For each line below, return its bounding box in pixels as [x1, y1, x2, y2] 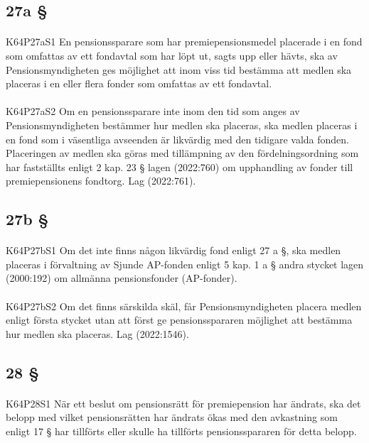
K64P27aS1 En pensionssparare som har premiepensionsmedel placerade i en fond [6, 34, 363, 49]
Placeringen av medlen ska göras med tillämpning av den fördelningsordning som [6, 146, 359, 160]
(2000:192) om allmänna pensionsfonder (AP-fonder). [6, 270, 237, 285]
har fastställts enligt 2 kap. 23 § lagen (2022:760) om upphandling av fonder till [6, 159, 353, 174]
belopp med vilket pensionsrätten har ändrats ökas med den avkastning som [6, 410, 338, 425]
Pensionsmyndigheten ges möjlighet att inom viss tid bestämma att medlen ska [6, 62, 352, 77]
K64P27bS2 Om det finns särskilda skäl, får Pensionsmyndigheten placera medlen [6, 298, 362, 313]
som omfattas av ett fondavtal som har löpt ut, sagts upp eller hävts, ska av [6, 48, 338, 62]
